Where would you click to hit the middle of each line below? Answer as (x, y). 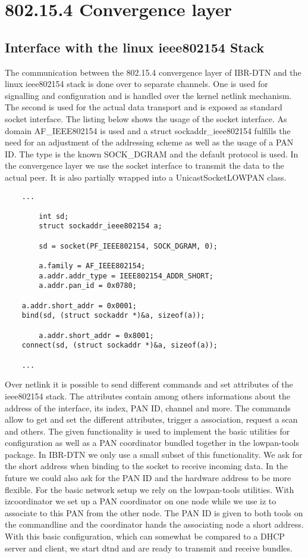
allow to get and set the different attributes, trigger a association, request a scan (151, 419)
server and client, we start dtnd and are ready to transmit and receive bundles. (149, 548)
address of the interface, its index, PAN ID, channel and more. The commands (148, 407)
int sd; (54, 216)
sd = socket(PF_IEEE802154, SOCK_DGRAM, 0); (128, 246)
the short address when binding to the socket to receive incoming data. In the (147, 466)
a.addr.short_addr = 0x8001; (96, 335)
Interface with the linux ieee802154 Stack (135, 47)
